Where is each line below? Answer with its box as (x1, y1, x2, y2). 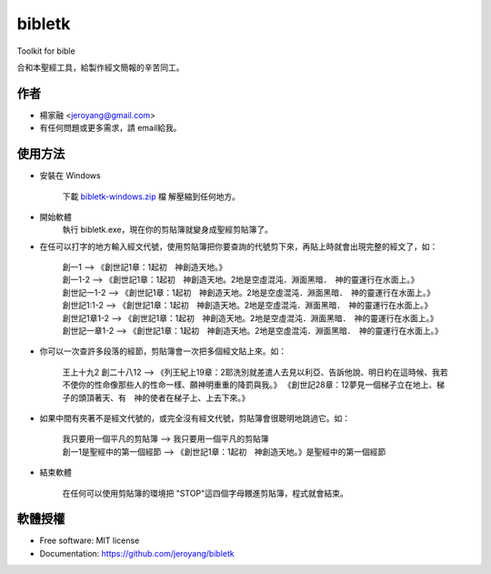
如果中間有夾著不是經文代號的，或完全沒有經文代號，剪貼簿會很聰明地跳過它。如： (39, 413, 350, 423)
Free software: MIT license (39, 535, 140, 546)
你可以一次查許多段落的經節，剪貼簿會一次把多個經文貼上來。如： (39, 346, 286, 357)
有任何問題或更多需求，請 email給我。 (39, 123, 182, 134)
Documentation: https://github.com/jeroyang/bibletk (39, 548, 235, 559)
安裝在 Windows (39, 170, 101, 181)
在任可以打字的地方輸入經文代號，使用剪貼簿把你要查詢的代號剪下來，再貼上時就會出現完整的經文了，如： (39, 241, 438, 252)
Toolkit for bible (16, 45, 76, 56)
